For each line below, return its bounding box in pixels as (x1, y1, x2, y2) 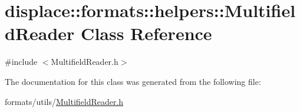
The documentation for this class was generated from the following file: (5, 75, 261, 87)
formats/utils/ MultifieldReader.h (5, 95, 124, 107)
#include (5, 55, 38, 68)
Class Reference (81, 21, 212, 45)
